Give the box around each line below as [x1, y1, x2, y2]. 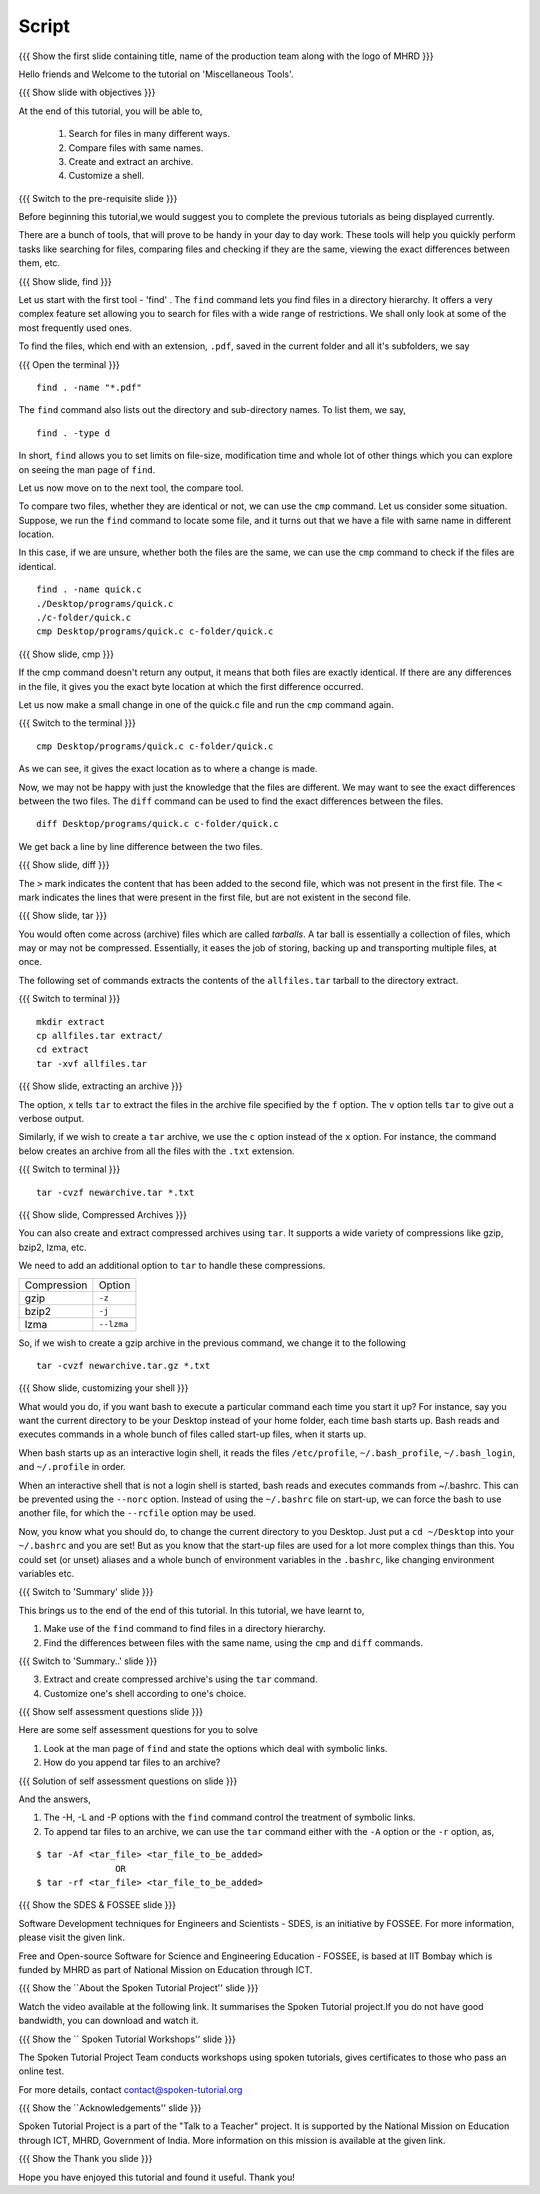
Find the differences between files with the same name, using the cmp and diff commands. [43, 1636, 424, 1649]
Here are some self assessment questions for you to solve [18, 1724, 259, 1736]
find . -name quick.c [36, 584, 142, 595]
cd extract [36, 1044, 90, 1055]
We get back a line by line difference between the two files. [18, 840, 264, 852]
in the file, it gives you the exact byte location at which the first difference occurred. [18, 680, 364, 692]
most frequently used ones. [18, 321, 132, 334]
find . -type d [36, 427, 111, 439]
